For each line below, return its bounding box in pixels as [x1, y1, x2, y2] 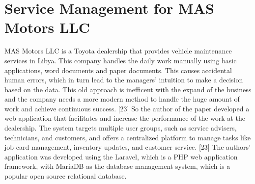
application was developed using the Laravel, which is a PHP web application [4, 151, 238, 161]
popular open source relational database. [4, 171, 127, 181]
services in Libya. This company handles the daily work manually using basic [4, 55, 237, 65]
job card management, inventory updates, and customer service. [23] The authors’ [4, 142, 251, 152]
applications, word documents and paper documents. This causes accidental [4, 65, 232, 75]
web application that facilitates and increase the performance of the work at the [4, 113, 245, 123]
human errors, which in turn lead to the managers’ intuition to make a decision [4, 75, 243, 85]
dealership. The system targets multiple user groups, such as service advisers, [4, 123, 237, 133]
